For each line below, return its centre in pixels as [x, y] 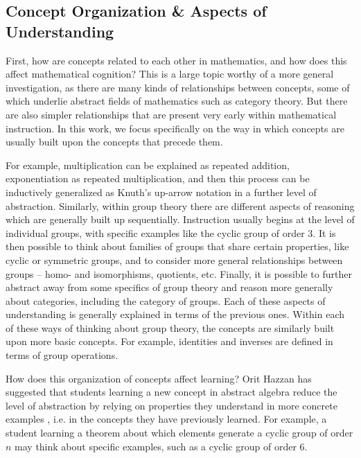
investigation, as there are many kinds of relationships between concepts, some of [178, 87]
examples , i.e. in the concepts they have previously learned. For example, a [166, 419]
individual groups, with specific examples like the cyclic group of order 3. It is [171, 232]
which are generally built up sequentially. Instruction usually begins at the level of [180, 219]
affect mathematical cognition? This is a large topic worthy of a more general [170, 74]
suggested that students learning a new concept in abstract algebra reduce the [171, 392]
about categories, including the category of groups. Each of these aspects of [166, 300]
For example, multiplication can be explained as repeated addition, [148, 165]
